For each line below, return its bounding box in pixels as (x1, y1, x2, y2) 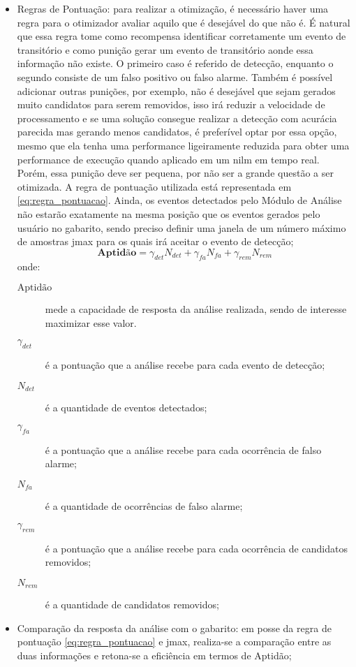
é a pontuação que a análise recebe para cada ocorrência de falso (45, 442, 322, 457)
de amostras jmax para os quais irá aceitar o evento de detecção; (17, 234, 294, 249)
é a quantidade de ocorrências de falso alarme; (45, 499, 243, 513)
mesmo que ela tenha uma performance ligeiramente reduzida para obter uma (17, 138, 350, 152)
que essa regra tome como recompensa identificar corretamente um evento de (17, 29, 346, 43)
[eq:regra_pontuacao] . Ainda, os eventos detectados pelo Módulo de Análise (17, 193, 342, 207)
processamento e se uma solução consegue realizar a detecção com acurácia (17, 110, 337, 125)
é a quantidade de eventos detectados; (45, 400, 207, 415)
